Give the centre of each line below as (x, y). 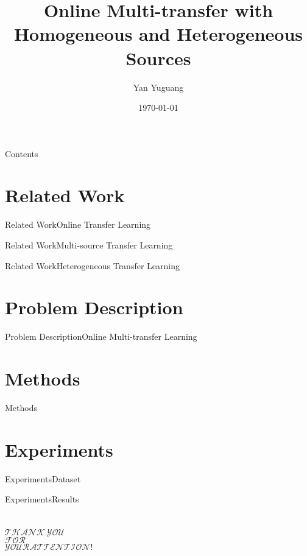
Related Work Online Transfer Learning (78, 224)
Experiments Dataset (43, 478)
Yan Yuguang (158, 87)
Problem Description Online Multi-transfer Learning (101, 336)
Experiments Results (42, 499)
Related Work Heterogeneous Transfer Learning (92, 265)
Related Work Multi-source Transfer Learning (89, 245)
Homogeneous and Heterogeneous (158, 34)
